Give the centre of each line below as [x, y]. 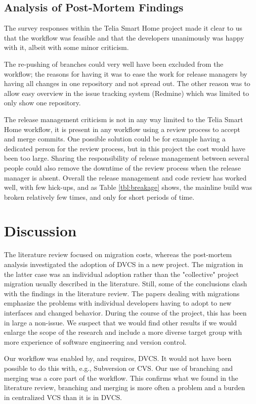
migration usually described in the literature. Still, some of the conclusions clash [126, 284]
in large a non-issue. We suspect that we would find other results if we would [121, 322]
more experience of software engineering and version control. [95, 341]
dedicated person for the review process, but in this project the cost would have [125, 148]
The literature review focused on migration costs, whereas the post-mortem [118, 254]
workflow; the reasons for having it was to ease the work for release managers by [126, 73]
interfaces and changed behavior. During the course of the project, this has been [126, 312]
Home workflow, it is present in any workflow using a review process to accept [122, 129]
